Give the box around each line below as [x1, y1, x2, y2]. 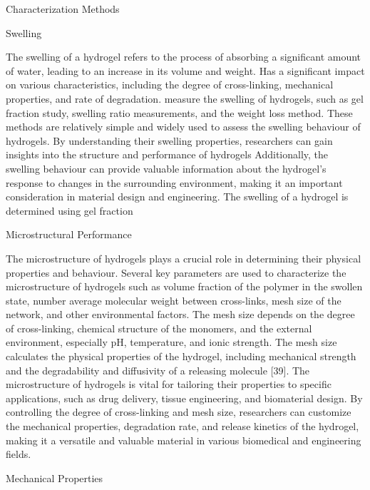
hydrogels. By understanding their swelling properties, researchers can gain [6, 133, 333, 148]
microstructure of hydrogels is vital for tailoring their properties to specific [6, 377, 332, 392]
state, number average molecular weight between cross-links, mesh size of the [6, 292, 341, 307]
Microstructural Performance [6, 227, 132, 242]
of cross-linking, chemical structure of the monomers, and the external [6, 320, 312, 335]
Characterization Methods [6, 1, 120, 16]
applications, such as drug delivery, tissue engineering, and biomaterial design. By [6, 390, 363, 405]
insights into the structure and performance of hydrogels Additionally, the [6, 147, 329, 162]
